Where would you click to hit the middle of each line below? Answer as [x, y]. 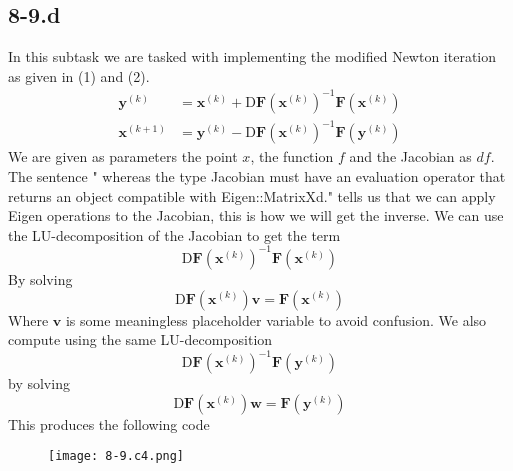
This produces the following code [109, 423]
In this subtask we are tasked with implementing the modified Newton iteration [252, 56]
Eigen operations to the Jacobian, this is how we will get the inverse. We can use [256, 215]
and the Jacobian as [410, 156]
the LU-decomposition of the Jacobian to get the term [174, 234]
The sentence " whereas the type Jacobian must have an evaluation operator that [257, 176]
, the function [292, 156]
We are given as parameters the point [123, 156]
